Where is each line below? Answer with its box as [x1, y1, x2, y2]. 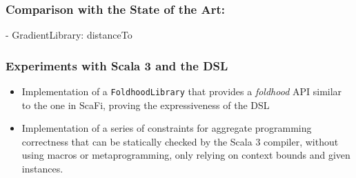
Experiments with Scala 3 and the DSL [6, 57, 228, 74]
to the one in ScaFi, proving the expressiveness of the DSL [21, 97, 270, 112]
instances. [21, 161, 63, 176]
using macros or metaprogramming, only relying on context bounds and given [21, 148, 350, 162]
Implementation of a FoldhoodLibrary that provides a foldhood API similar [21, 84, 342, 99]
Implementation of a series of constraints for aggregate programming [21, 121, 312, 135]
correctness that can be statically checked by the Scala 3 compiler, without [21, 134, 339, 148]
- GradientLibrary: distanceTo [6, 28, 132, 42]
